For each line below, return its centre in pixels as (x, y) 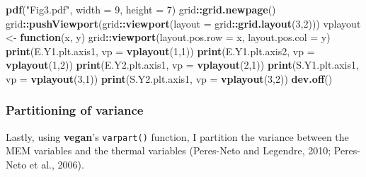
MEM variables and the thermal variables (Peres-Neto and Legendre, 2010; (168, 150)
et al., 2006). (57, 165)
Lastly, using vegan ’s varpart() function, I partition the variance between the (177, 136)
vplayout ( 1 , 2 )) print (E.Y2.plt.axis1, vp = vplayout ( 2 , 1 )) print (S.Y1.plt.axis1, (182, 65)
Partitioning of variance (75, 110)
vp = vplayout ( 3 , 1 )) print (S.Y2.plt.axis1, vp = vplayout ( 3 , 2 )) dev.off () (169, 78)
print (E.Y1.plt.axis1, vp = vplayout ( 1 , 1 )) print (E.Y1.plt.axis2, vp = (160, 51)
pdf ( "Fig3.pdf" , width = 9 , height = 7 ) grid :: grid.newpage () (141, 9)
